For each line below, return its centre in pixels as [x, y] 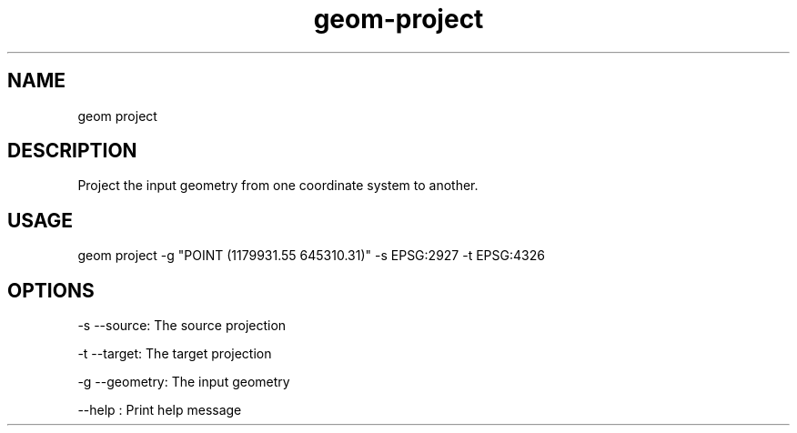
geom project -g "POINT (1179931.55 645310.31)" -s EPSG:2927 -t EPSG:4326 [311, 256]
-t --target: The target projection [175, 354]
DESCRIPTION [72, 151]
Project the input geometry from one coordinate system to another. [278, 186]
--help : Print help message [160, 410]
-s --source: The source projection [182, 326]
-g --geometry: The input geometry [184, 382]
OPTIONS [51, 290]
